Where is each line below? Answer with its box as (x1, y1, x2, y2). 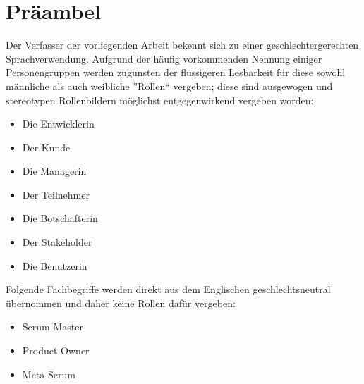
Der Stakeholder (22, 235, 92, 249)
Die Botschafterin (22, 211, 98, 225)
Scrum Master (22, 319, 83, 334)
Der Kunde (22, 140, 71, 154)
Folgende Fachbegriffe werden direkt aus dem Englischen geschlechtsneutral (6, 282, 331, 297)
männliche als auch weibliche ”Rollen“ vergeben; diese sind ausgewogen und (6, 78, 333, 93)
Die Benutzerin (22, 258, 87, 273)
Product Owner (22, 343, 90, 358)
